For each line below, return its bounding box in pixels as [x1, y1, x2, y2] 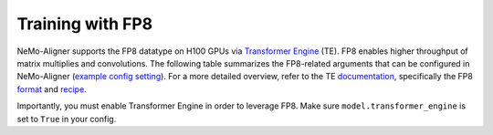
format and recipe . [16, 83, 87, 95]
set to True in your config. [16, 113, 117, 124]
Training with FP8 [16, 14, 153, 34]
